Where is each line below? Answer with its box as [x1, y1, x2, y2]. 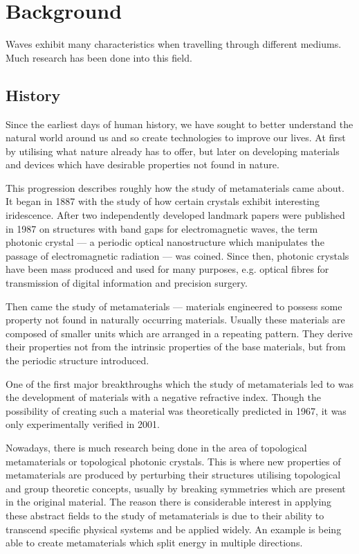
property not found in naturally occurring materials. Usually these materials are [6, 312, 345, 327]
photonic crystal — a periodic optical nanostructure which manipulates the [6, 235, 324, 249]
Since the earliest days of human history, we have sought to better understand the [6, 116, 353, 131]
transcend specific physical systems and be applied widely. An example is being [6, 521, 342, 536]
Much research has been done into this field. [6, 50, 192, 64]
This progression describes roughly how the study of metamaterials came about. [6, 180, 344, 195]
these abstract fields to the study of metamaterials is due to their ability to [6, 508, 324, 522]
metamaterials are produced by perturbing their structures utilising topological [6, 467, 341, 482]
